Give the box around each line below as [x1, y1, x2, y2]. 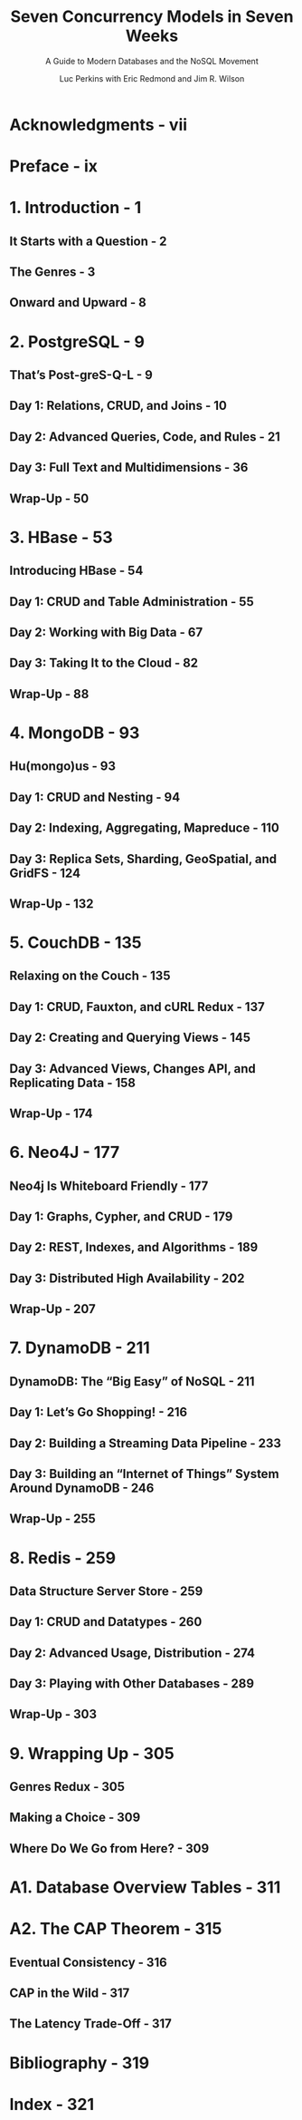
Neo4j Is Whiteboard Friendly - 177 [9, 1178, 209, 1193]
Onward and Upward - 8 [9, 295, 147, 310]
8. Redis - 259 [9, 1548, 117, 1568]
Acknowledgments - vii [9, 114, 188, 135]
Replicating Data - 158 [9, 1075, 137, 1090]
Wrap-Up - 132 [9, 896, 94, 911]
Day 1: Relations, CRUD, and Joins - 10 [9, 398, 228, 413]
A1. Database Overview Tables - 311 [9, 1877, 281, 1898]
